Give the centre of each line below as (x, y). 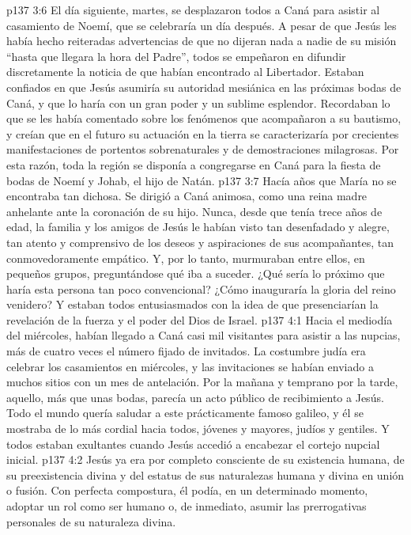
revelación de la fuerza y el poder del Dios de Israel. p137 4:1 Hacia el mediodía (200, 319)
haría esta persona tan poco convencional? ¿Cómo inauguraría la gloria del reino (201, 288)
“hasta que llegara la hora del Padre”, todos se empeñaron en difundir (176, 56)
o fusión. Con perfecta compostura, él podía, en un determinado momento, (187, 490)
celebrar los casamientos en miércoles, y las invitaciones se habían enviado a (190, 366)
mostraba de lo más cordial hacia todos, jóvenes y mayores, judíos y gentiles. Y (198, 429)
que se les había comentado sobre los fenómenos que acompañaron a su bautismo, (204, 118)
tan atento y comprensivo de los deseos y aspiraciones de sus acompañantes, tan (200, 242)
